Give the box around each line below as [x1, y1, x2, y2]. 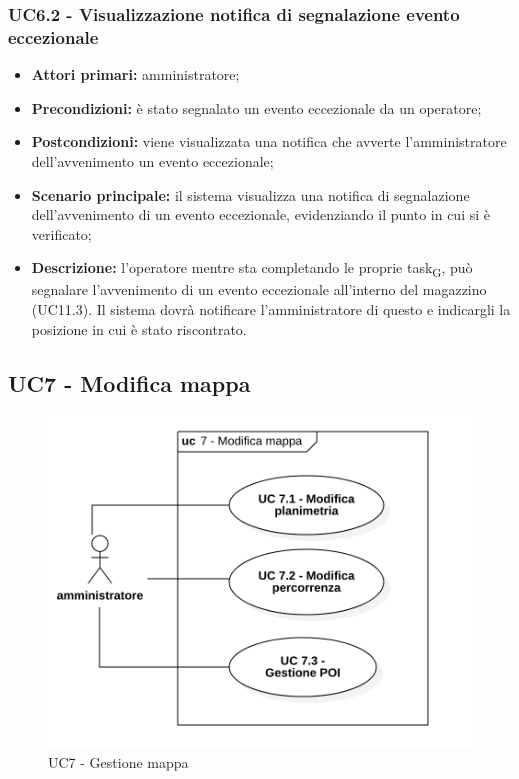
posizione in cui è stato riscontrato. [31, 318, 247, 339]
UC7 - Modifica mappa [8, 367, 251, 398]
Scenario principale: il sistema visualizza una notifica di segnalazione [31, 184, 470, 205]
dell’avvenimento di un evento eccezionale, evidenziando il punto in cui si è [31, 204, 490, 225]
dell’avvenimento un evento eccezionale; [31, 150, 274, 171]
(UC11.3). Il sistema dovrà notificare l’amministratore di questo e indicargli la [31, 299, 511, 320]
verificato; [31, 223, 92, 244]
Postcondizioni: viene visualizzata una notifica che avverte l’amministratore [31, 131, 507, 152]
